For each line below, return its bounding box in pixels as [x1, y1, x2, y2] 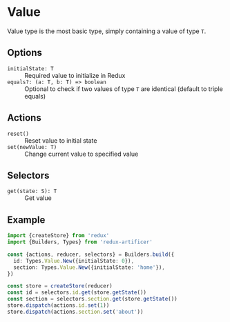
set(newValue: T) [7, 143, 57, 150]
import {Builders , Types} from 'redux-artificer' [7, 239, 153, 245]
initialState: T [7, 65, 54, 72]
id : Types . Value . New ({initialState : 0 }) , [13, 257, 135, 264]
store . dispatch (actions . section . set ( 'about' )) [7, 308, 144, 315]
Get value [24, 194, 52, 202]
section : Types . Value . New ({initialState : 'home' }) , [13, 263, 166, 271]
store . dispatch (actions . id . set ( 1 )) [7, 302, 110, 309]
